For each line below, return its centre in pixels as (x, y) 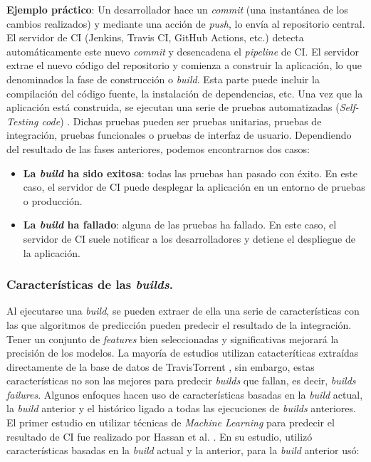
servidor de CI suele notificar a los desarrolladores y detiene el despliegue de (189, 238)
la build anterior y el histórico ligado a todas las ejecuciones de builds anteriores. (181, 408)
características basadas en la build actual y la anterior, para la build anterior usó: (183, 450)
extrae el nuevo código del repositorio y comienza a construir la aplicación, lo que (184, 65)
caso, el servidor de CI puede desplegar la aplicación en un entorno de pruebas (194, 187)
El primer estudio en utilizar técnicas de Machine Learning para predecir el (171, 422)
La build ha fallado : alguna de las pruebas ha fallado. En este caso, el (180, 225)
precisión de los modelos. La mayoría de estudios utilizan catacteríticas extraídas (183, 353)
